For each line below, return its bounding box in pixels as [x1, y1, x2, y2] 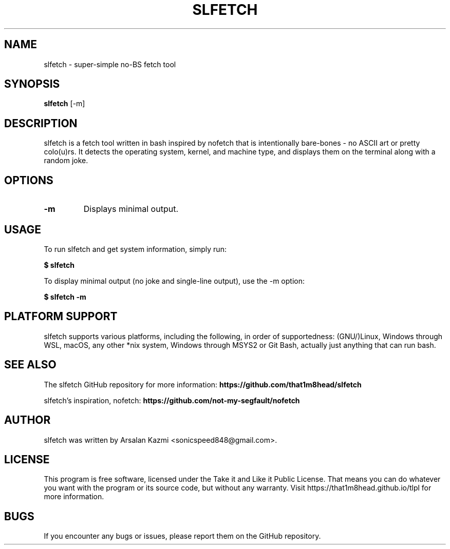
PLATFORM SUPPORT [4, 310, 118, 323]
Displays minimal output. [83, 204, 178, 214]
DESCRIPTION [4, 116, 78, 130]
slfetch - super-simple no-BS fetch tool [44, 60, 176, 69]
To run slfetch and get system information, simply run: [44, 244, 227, 253]
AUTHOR [4, 414, 51, 427]
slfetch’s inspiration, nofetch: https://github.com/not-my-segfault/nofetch [44, 396, 300, 405]
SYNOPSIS [4, 77, 60, 91]
